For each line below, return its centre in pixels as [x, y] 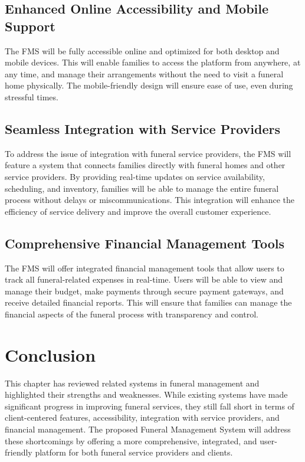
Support [30, 26]
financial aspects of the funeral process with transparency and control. [132, 314]
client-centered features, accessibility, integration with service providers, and [142, 417]
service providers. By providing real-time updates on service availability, [135, 176]
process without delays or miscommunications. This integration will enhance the [150, 200]
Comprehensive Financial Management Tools [145, 243]
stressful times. [32, 96]
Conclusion [50, 354]
